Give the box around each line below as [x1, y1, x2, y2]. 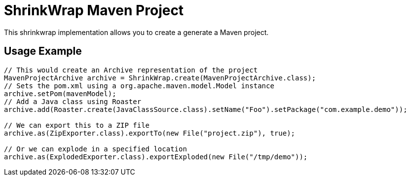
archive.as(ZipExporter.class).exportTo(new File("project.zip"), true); [4, 129, 296, 137]
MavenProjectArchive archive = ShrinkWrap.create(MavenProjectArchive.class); [4, 73, 316, 82]
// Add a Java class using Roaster [4, 97, 142, 106]
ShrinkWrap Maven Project [4, 2, 184, 19]
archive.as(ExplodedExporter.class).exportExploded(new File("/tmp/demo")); [4, 152, 308, 161]
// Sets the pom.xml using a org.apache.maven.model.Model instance [4, 81, 274, 90]
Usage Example [4, 45, 82, 58]
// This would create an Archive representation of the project [4, 66, 258, 74]
